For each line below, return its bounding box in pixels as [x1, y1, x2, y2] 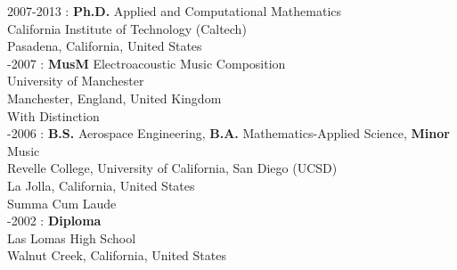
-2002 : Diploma [7, 211, 102, 230]
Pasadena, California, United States [7, 37, 202, 55]
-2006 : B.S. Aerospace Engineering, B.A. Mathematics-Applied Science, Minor [7, 124, 450, 143]
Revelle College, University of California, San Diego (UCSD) [7, 159, 338, 177]
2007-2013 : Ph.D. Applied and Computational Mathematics [7, 2, 342, 20]
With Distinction [7, 106, 100, 125]
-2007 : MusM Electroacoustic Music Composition [7, 53, 286, 72]
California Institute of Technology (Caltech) [7, 19, 247, 37]
